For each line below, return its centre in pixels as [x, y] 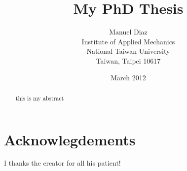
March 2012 [128, 77]
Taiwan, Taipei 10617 [128, 60]
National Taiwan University [128, 51]
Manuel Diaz [128, 32]
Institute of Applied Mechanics [128, 41]
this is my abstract [40, 98]
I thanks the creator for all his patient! [62, 163]
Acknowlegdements [70, 139]
